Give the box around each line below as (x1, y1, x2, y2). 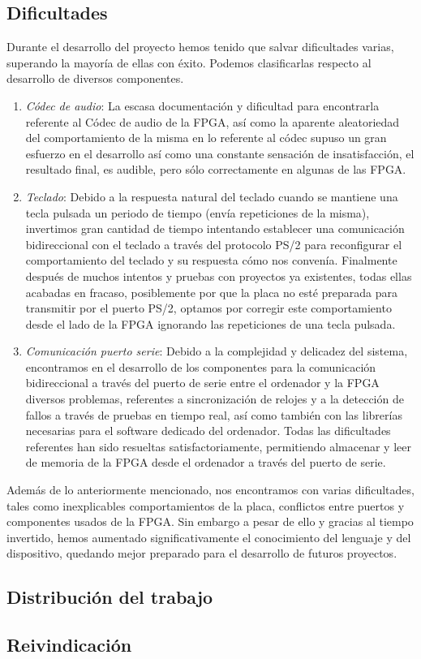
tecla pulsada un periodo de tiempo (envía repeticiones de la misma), (25, 204, 370, 221)
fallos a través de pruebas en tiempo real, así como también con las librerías (25, 406, 402, 423)
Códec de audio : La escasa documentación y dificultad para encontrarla (25, 97, 380, 114)
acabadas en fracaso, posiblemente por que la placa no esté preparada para (25, 283, 398, 300)
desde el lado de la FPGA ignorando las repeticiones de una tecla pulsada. (25, 315, 396, 332)
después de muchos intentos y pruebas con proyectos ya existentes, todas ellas (25, 267, 412, 284)
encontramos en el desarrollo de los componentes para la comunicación (25, 358, 376, 375)
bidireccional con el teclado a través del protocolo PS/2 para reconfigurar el (25, 235, 402, 252)
